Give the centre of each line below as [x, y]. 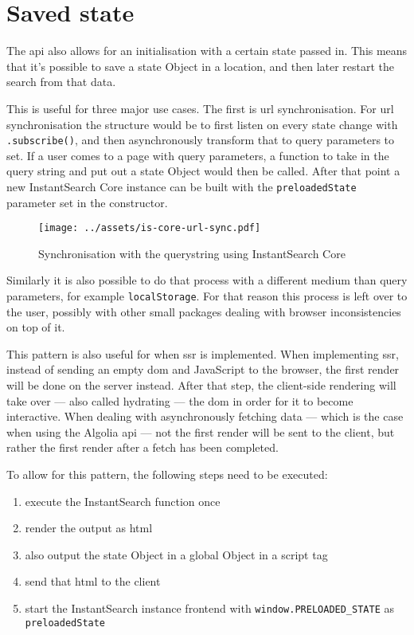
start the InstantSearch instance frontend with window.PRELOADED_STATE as [210, 608]
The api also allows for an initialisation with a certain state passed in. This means [207, 51]
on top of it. [36, 327]
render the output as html [89, 528]
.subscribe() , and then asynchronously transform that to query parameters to [201, 140]
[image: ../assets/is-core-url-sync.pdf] [150, 228]
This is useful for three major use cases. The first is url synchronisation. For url [200, 108]
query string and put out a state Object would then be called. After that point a [203, 171]
